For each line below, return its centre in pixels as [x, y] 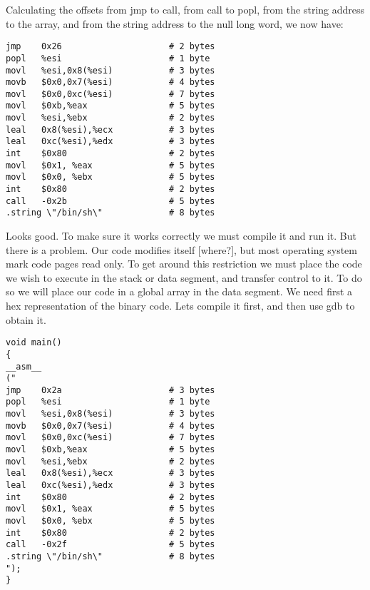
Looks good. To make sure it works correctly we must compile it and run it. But [181, 236]
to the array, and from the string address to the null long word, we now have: [175, 23]
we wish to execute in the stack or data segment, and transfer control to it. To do [184, 277]
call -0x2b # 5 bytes [111, 201]
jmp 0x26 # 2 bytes [111, 47]
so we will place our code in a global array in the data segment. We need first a [179, 291]
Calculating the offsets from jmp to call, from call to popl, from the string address [185, 9]
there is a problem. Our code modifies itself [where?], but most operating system [181, 249]
